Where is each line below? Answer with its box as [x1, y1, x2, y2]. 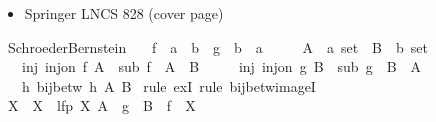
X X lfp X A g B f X [7, 95, 196, 116]
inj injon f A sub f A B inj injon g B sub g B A [21, 56, 422, 77]
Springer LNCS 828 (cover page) [24, 3, 224, 23]
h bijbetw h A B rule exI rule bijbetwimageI [21, 75, 316, 96]
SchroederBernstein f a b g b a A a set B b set [7, 36, 428, 57]
